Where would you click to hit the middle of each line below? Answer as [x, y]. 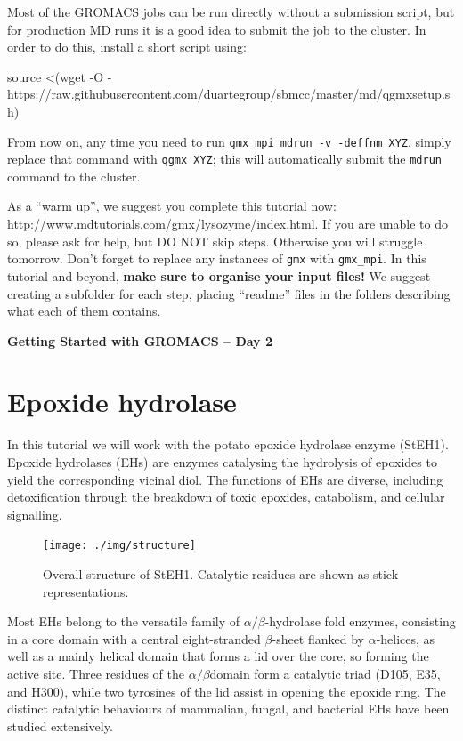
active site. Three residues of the [96, 673]
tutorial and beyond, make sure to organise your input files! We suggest [219, 275]
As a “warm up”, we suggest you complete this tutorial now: [172, 206]
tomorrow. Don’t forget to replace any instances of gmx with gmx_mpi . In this [217, 258]
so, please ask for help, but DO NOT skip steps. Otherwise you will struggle [215, 241]
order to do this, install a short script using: [127, 47]
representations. [86, 591]
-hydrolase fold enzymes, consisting [360, 621]
